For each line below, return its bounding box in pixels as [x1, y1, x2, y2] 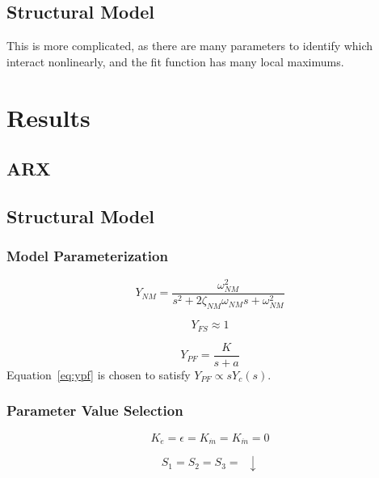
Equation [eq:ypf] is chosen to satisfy [6, 366, 191, 383]
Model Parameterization [6, 246, 168, 266]
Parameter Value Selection [6, 400, 183, 421]
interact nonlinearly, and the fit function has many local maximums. [6, 53, 344, 70]
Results [6, 100, 91, 133]
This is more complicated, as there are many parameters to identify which [6, 37, 373, 54]
